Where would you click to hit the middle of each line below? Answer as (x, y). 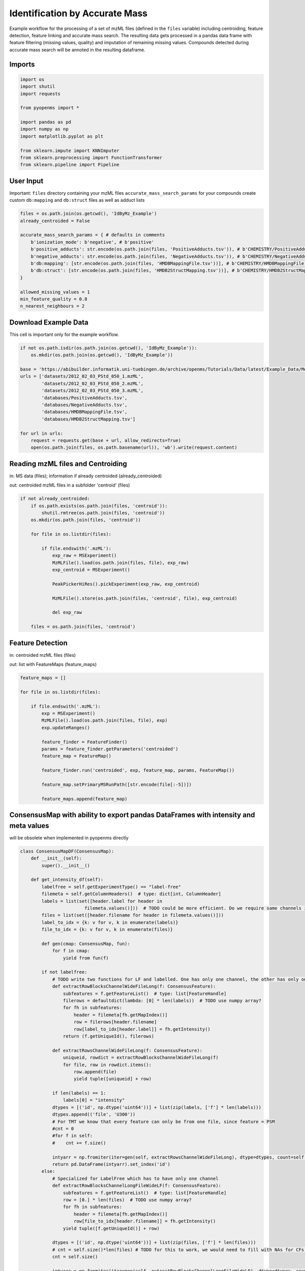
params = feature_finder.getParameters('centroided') (110, 749)
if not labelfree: (64, 972)
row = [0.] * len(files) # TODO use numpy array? (127, 1200)
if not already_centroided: (55, 499)
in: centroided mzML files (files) (43, 655)
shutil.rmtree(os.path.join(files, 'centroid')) (103, 513)
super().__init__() (66, 865)
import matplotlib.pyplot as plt (62, 136)
